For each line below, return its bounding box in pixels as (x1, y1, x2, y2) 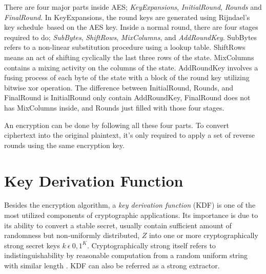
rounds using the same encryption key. (4, 139, 125, 150)
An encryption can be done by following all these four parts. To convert (4, 119, 229, 130)
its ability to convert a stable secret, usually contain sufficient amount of (4, 220, 232, 230)
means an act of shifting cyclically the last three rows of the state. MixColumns (4, 51, 254, 62)
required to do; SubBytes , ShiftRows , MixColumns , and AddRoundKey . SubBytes (4, 31, 257, 42)
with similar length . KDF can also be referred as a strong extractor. (4, 260, 220, 270)
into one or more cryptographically (149, 230, 258, 241)
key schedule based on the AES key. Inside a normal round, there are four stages (4, 22, 258, 32)
